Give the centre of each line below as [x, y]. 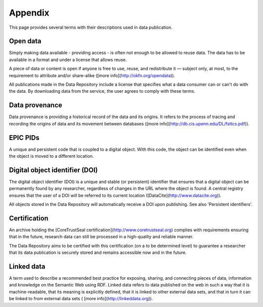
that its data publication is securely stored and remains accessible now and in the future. [98, 253]
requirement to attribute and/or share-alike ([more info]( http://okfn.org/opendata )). [92, 75]
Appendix [29, 13]
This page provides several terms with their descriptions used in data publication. [91, 27]
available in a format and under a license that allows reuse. [68, 60]
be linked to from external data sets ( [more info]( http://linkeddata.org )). [81, 299]
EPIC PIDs [24, 137]
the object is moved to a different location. [51, 156]
